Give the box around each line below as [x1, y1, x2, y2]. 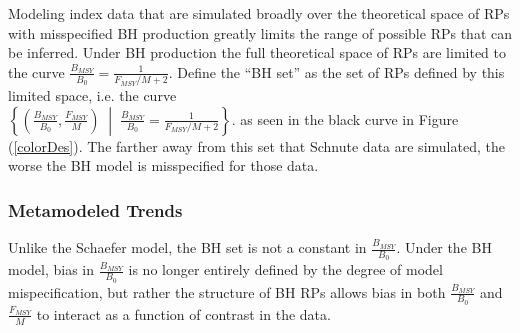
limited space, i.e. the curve [8, 85, 177, 106]
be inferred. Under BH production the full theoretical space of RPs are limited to [8, 42, 506, 63]
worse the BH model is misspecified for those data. [8, 155, 319, 176]
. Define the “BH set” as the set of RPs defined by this [168, 61, 505, 82]
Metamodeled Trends [8, 197, 183, 222]
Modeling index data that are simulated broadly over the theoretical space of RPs [8, 3, 510, 23]
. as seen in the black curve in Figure [231, 108, 459, 129]
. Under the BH [396, 237, 492, 258]
